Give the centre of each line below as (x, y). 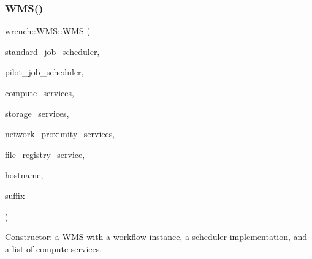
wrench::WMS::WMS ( (48, 31)
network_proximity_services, (60, 134)
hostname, (24, 175)
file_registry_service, (45, 154)
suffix (15, 195)
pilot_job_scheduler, (44, 72)
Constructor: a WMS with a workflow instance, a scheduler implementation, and (156, 237)
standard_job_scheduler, (52, 51)
